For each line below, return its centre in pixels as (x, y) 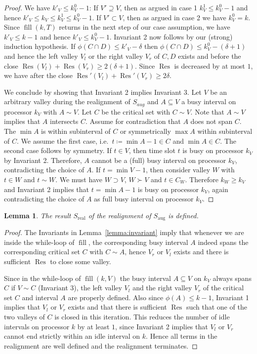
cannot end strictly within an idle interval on (72, 336)
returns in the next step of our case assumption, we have (145, 27)
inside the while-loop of (39, 242)
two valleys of (24, 316)
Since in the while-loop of (43, 278)
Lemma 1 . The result (38, 215)
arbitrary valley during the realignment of (67, 101)
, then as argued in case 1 (159, 7)
